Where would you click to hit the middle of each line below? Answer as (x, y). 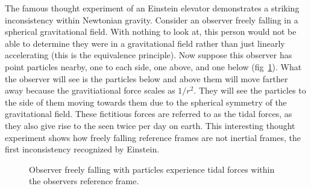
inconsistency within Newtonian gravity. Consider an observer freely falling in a (152, 19)
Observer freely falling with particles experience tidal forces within (152, 169)
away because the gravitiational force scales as (90, 90)
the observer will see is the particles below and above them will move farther (146, 78)
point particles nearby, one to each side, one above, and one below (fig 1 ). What (153, 66)
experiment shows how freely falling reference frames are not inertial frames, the (153, 137)
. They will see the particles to (250, 90)
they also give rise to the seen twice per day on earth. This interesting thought (150, 125)
